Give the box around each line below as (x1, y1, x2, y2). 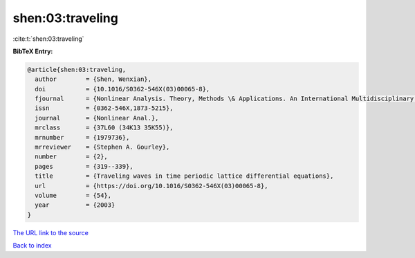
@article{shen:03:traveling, (27, 66, 127, 73)
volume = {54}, (35, 192, 112, 199)
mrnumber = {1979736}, (35, 133, 130, 141)
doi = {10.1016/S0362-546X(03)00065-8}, (35, 85, 210, 93)
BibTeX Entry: (12, 47, 53, 55)
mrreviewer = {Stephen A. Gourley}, (35, 143, 170, 151)
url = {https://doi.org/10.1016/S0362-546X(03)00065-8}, (35, 182, 268, 190)
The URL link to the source (12, 228, 89, 237)
